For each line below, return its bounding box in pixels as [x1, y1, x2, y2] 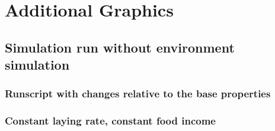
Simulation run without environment [5, 38, 235, 56]
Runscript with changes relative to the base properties [5, 86, 271, 101]
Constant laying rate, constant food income [5, 113, 216, 128]
